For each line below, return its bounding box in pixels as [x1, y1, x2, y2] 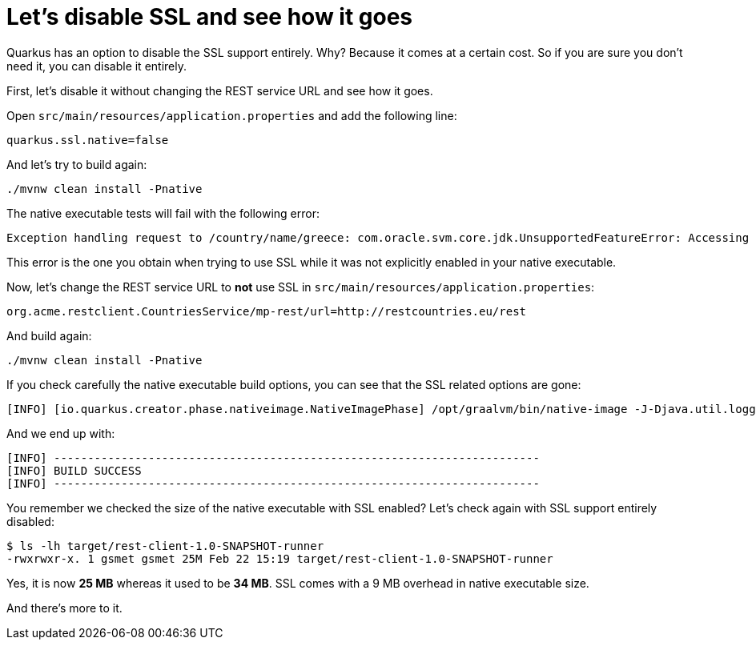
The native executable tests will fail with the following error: [6, 206, 320, 220]
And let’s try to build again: [6, 157, 147, 171]
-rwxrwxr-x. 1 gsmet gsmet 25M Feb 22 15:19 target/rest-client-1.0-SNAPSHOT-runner [6, 552, 553, 565]
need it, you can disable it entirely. [6, 58, 187, 73]
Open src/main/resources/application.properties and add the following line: [6, 108, 457, 122]
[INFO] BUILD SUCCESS [6, 463, 142, 477]
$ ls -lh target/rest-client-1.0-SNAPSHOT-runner [6, 539, 324, 552]
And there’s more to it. [6, 600, 123, 615]
